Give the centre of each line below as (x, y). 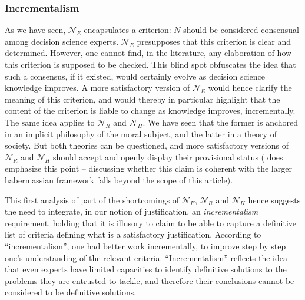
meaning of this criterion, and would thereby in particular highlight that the (142, 99)
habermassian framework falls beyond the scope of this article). (119, 179)
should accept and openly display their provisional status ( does (168, 156)
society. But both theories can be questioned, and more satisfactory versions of (147, 145)
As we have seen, (35, 30)
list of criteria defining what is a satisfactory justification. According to (133, 234)
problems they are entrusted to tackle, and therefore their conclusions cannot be (150, 280)
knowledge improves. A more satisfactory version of (97, 88)
